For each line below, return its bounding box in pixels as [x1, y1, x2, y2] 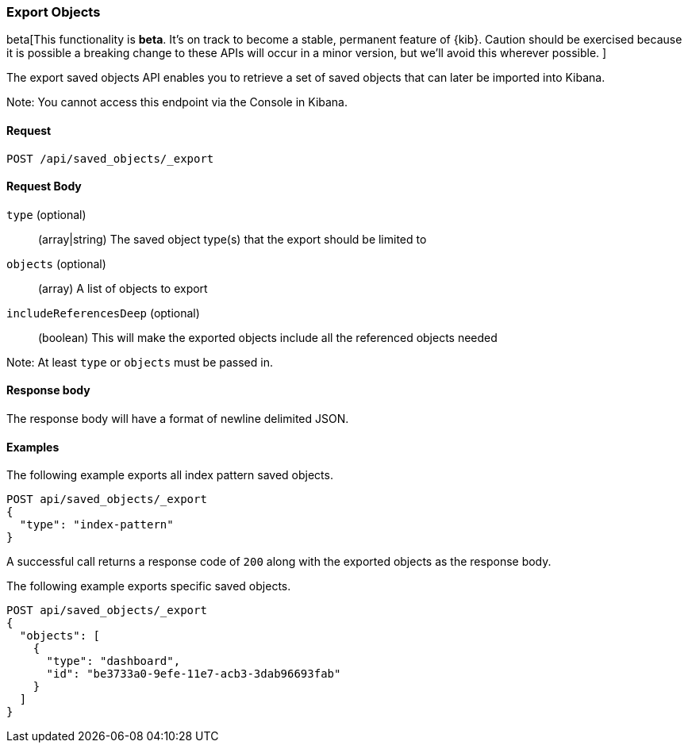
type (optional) [6, 207, 86, 221]
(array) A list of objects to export [38, 281, 208, 295]
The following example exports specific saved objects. [6, 579, 291, 593]
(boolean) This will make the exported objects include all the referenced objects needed [38, 330, 498, 344]
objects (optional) [6, 256, 106, 271]
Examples [6, 440, 60, 454]
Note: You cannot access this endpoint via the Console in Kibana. [6, 95, 348, 109]
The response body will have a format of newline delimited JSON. [6, 412, 349, 426]
